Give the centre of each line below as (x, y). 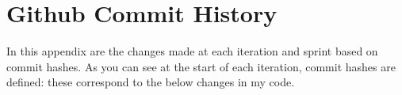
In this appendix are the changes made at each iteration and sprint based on (192, 51)
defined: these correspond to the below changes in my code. (151, 82)
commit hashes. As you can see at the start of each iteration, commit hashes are (201, 66)
